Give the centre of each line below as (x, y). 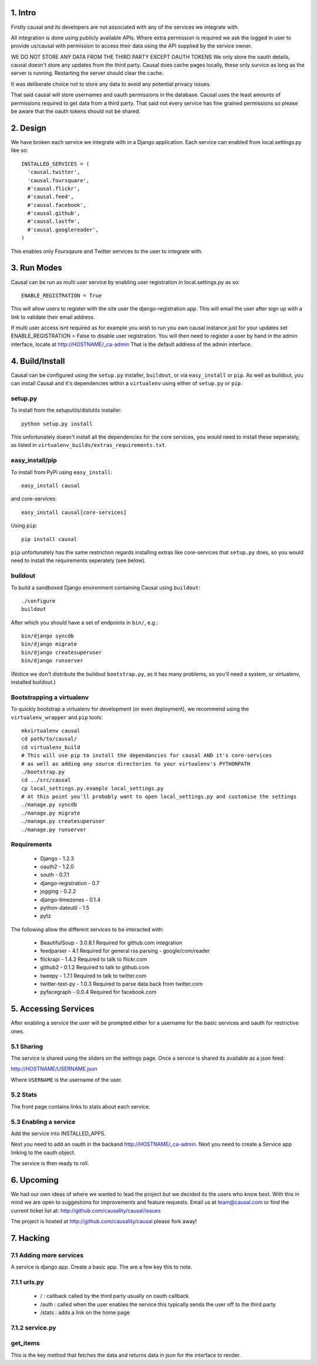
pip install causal (49, 539)
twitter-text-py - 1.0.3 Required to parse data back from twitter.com (122, 984)
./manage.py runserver (54, 830)
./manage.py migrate (51, 813)
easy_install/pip (34, 460)
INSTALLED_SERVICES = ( (55, 164)
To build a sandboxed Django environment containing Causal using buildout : (106, 588)
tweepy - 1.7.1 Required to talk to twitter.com (93, 976)
